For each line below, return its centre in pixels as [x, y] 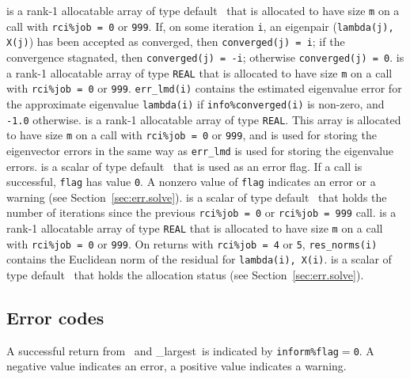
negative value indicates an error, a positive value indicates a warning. [177, 366]
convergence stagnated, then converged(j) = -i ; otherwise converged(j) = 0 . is [205, 57]
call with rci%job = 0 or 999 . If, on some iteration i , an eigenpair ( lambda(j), [200, 26]
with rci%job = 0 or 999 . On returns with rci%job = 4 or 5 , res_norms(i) [192, 243]
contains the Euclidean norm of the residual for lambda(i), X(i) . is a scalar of [199, 259]
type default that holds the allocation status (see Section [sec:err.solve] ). [185, 275]
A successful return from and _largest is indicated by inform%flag [173, 350]
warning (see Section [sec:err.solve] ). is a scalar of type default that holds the [197, 197]
